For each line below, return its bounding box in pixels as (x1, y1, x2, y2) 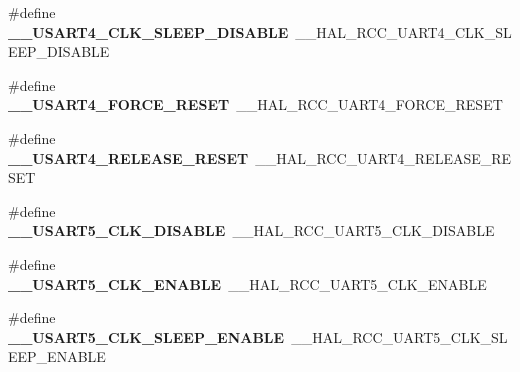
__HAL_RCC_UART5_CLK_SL (291, 326, 508, 347)
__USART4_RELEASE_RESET (8, 147, 249, 168)
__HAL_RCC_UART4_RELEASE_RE (255, 147, 512, 168)
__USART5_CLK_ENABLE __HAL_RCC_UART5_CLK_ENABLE (8, 273, 487, 294)
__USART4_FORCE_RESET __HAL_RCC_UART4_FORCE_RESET (8, 94, 503, 115)
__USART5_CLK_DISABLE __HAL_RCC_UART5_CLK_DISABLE (8, 220, 495, 241)
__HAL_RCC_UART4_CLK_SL (295, 21, 512, 42)
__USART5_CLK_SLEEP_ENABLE (8, 326, 285, 347)
